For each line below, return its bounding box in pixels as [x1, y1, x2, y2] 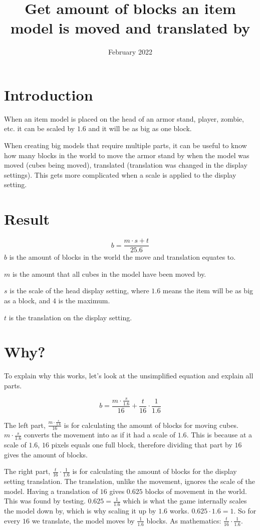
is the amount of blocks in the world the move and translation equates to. [9, 252, 236, 262]
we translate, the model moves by [32, 515, 135, 525]
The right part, [4, 466, 51, 476]
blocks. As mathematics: [146, 515, 221, 525]
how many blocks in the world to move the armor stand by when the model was [4, 150, 249, 160]
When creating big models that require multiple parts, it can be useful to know [4, 140, 247, 151]
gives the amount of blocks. [4, 449, 88, 459]
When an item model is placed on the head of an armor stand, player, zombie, [4, 113, 244, 124]
